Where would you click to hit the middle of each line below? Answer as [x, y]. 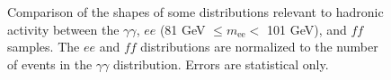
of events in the [50, 64]
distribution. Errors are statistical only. [221, 64]
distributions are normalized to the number [259, 47]
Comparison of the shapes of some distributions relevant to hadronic [195, 12]
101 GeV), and [307, 29]
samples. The [44, 47]
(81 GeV [182, 29]
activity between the [63, 29]
